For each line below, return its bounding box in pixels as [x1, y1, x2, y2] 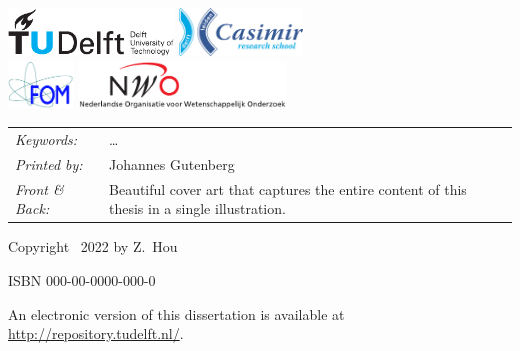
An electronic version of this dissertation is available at [8, 303, 345, 324]
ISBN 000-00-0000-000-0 [8, 269, 156, 290]
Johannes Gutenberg [109, 153, 235, 174]
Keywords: [15, 128, 78, 149]
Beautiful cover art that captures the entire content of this [109, 178, 467, 199]
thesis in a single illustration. [109, 198, 286, 219]
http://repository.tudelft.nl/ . [8, 323, 184, 344]
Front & [15, 178, 64, 199]
